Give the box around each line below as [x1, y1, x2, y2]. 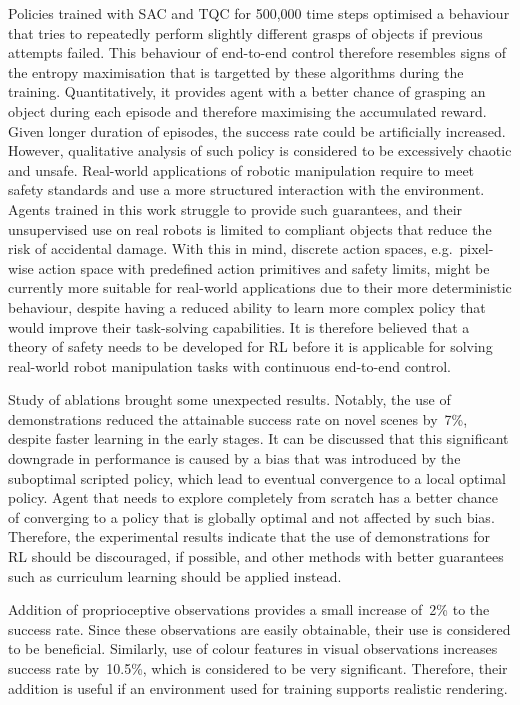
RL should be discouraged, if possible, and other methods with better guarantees [8, 546, 504, 567]
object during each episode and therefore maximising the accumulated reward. [8, 100, 487, 121]
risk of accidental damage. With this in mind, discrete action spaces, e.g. [8, 238, 453, 259]
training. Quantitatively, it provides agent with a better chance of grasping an [8, 81, 486, 102]
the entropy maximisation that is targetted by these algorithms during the [8, 61, 464, 82]
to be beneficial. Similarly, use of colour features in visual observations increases [8, 638, 498, 659]
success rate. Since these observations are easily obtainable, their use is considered [8, 618, 511, 639]
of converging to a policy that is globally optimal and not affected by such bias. [8, 506, 495, 527]
